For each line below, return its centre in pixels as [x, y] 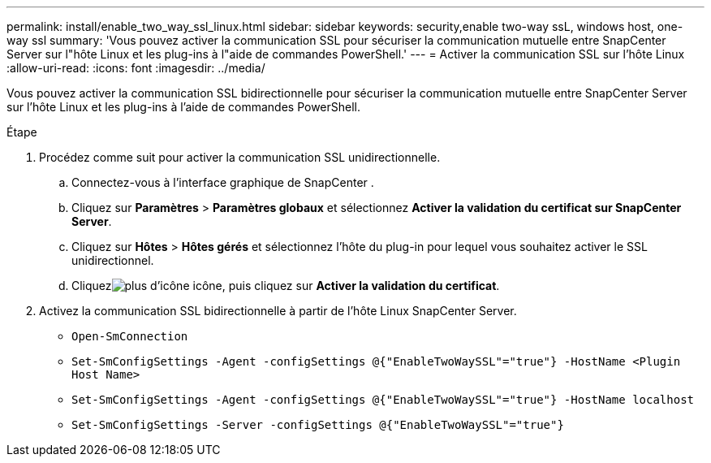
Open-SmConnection [130, 336]
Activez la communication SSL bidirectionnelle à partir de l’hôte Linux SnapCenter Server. [278, 311]
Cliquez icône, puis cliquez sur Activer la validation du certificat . [286, 286]
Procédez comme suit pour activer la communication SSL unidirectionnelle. [240, 157]
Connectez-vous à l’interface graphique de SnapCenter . [223, 182]
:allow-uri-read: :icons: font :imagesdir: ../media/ [136, 68]
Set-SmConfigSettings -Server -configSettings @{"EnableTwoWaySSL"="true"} [318, 425]
